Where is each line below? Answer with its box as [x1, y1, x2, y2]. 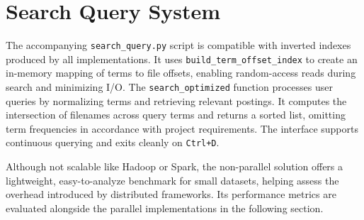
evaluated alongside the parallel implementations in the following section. [6, 200, 324, 215]
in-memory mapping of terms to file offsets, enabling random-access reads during [6, 65, 356, 80]
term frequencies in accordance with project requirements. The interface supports [6, 121, 358, 136]
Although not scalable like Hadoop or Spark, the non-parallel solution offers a [6, 159, 343, 174]
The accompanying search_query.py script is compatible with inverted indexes [6, 38, 351, 53]
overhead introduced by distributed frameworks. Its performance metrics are [6, 187, 336, 202]
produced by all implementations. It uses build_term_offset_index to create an [6, 51, 358, 66]
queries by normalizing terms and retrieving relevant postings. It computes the [6, 93, 347, 108]
